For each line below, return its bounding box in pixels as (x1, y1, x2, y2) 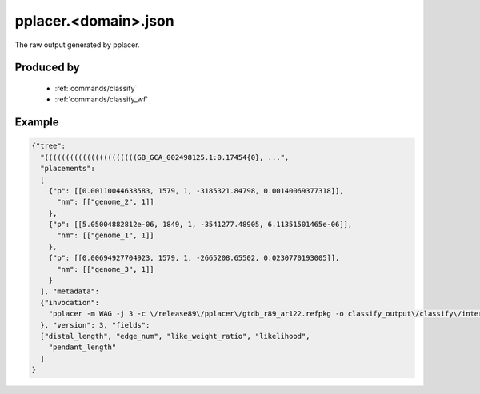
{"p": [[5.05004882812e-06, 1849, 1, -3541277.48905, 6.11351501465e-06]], (48, 220, 353, 229)
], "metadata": (40, 287, 100, 296)
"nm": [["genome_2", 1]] (57, 197, 155, 207)
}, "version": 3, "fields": (40, 320, 150, 329)
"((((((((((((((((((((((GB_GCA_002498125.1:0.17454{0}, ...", (40, 153, 290, 161)
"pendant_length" (48, 343, 117, 352)
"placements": (40, 164, 96, 173)
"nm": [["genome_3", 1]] (57, 265, 155, 273)
